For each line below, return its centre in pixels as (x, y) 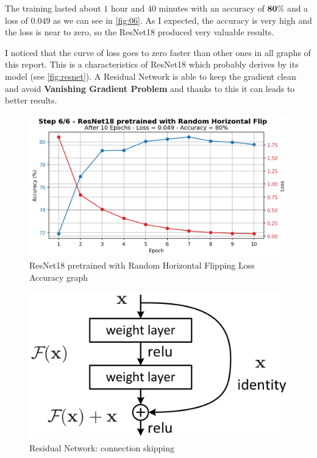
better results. (31, 100)
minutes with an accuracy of (212, 8)
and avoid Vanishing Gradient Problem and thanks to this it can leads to (150, 88)
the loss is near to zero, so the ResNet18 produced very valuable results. (140, 32)
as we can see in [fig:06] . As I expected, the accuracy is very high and (183, 20)
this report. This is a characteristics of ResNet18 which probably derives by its (152, 64)
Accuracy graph (59, 277)
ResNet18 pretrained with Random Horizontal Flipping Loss (142, 265)
